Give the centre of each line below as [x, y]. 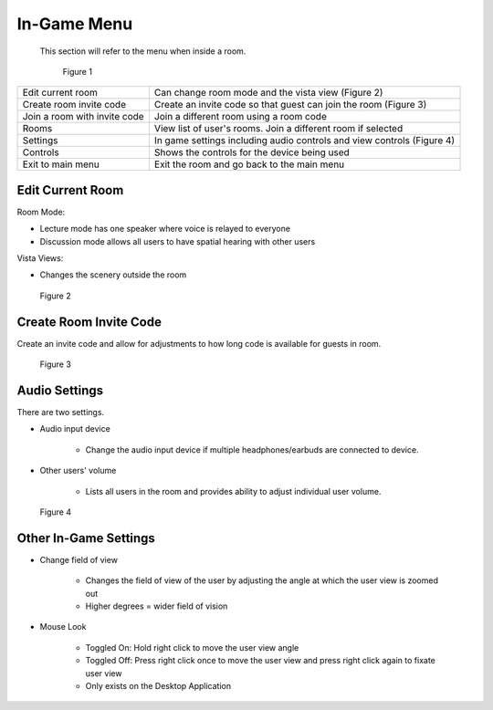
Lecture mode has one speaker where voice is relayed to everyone [165, 229]
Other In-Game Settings [86, 538]
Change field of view [79, 559]
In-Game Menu [75, 24]
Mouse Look [63, 627]
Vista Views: [40, 258]
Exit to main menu [61, 164]
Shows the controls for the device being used [252, 152]
